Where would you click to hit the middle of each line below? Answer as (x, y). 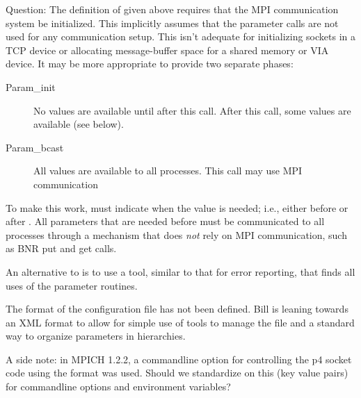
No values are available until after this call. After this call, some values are (192, 110)
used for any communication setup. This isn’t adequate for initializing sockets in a (180, 36)
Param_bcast (35, 147)
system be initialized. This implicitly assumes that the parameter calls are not (172, 23)
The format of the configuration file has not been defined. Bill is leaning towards (177, 309)
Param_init (31, 86)
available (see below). (79, 124)
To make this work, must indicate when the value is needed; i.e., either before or (177, 207)
